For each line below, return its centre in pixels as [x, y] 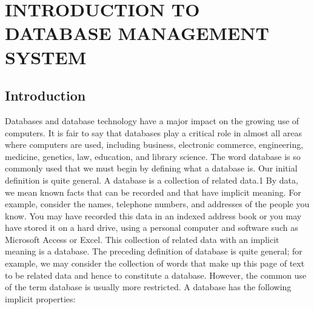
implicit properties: [40, 298]
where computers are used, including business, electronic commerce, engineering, [154, 145]
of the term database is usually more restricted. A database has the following [148, 287]
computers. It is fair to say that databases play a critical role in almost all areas [153, 132]
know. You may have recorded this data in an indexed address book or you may [153, 215]
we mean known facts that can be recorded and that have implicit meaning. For [153, 192]
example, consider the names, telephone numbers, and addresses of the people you [157, 204]
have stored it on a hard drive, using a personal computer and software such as [152, 228]
